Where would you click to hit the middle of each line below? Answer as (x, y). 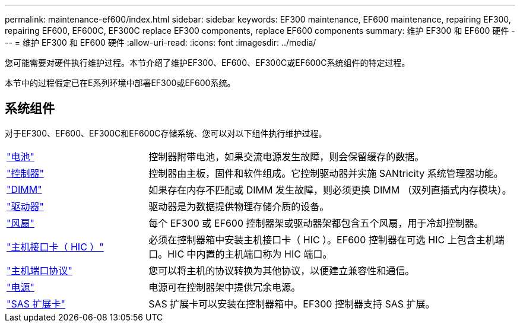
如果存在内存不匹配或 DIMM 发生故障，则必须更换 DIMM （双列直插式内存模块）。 (330, 190)
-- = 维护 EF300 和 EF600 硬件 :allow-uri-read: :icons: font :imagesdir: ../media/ (161, 42)
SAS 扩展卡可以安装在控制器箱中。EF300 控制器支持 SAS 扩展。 (292, 304)
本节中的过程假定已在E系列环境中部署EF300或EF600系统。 (120, 83)
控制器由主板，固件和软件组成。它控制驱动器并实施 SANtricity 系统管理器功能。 (326, 173)
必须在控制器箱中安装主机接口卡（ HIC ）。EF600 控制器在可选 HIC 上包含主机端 (326, 239)
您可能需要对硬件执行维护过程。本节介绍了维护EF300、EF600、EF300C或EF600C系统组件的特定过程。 (207, 63)
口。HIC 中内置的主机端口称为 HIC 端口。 (240, 254)
